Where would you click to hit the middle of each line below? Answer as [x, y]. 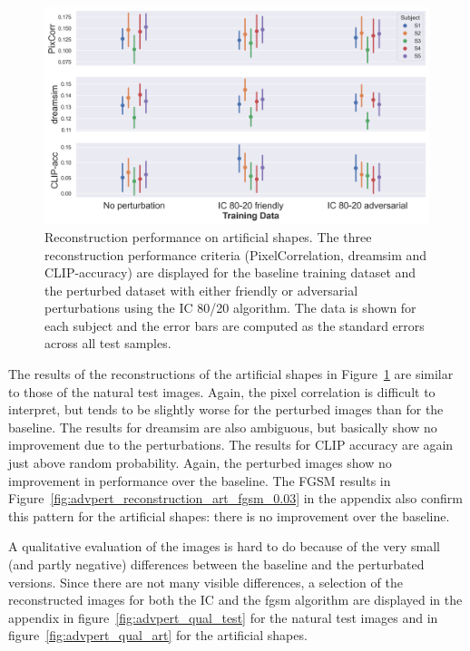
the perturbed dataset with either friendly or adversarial [201, 290]
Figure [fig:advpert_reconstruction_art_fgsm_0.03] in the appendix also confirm [235, 498]
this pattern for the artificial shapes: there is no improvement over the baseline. [229, 515]
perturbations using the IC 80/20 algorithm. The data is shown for [230, 308]
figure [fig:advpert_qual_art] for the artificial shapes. [158, 635]
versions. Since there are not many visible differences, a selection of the [206, 582]
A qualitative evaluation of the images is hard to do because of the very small [224, 546]
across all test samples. [108, 343]
